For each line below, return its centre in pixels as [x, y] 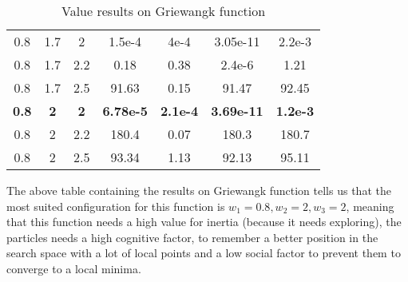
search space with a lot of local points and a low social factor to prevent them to [204, 253]
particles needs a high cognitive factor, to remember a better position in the [192, 237]
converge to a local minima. [74, 268]
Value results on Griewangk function [164, 11]
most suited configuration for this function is [116, 206]
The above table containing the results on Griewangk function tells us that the [199, 190]
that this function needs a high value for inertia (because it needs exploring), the [204, 222]
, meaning [370, 206]
